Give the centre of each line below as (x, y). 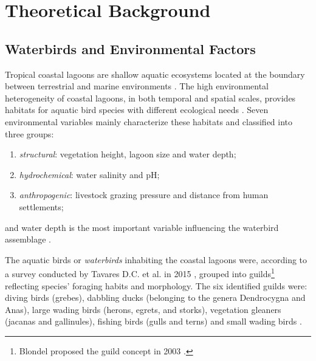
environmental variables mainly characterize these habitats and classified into (149, 121)
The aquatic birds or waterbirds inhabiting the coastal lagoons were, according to (156, 259)
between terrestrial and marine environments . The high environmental (137, 86)
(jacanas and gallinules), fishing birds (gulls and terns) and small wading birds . (153, 321)
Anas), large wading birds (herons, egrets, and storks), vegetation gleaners (143, 309)
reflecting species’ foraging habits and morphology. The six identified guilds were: (156, 285)
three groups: (29, 133)
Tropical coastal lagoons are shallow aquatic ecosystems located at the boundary (155, 74)
